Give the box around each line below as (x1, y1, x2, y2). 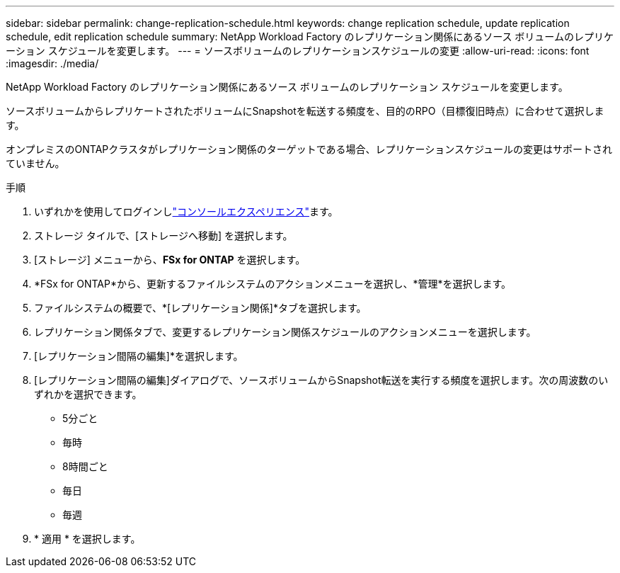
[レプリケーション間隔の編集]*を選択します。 (34, 350, 243, 362)
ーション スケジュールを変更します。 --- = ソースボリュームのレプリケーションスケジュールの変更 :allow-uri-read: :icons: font (6, 45, 590, 57)
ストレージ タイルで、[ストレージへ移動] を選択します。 (34, 229, 293, 242)
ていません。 (6, 157, 65, 169)
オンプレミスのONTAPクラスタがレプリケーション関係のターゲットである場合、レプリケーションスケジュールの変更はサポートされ (6, 143, 613, 155)
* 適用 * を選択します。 (34, 533, 141, 545)
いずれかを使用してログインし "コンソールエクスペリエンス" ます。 (34, 205, 338, 217)
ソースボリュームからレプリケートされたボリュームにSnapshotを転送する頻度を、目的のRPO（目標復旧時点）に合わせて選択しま (6, 105, 604, 117)
